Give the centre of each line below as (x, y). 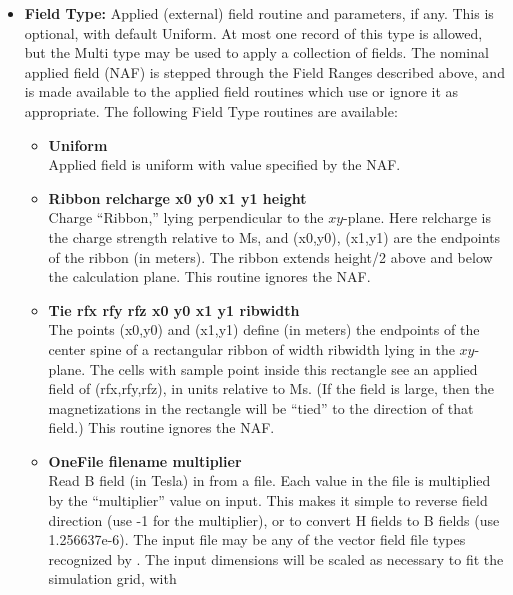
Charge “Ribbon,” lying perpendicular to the (186, 217)
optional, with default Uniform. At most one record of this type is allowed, (253, 32)
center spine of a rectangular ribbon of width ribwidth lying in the (251, 348)
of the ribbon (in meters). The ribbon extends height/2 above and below (270, 256)
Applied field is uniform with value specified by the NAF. (224, 164)
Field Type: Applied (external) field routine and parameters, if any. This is (259, 13)
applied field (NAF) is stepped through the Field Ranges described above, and (264, 71)
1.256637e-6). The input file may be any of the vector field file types (257, 539)
